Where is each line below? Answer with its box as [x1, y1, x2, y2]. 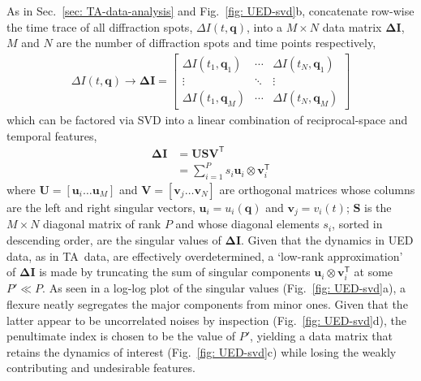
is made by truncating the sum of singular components [39, 263, 311, 280]
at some [354, 263, 393, 280]
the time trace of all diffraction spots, [6, 18, 193, 35]
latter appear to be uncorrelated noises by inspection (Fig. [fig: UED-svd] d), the [6, 311, 407, 328]
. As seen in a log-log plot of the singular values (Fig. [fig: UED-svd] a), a [42, 279, 406, 297]
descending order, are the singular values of [6, 232, 221, 248]
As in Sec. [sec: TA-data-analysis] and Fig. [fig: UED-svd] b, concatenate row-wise [6, 2, 415, 19]
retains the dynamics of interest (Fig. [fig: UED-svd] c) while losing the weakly [6, 343, 397, 360]
